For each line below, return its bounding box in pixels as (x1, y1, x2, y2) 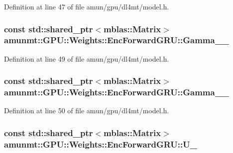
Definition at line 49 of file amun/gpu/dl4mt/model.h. (4, 53, 169, 64)
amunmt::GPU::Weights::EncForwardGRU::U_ (4, 138, 197, 150)
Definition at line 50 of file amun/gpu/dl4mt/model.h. (4, 105, 169, 116)
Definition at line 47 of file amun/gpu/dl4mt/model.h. (4, 1, 169, 11)
